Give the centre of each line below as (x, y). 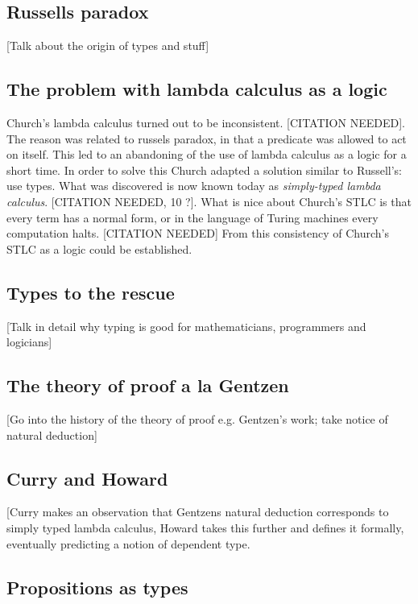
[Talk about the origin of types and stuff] (108, 46)
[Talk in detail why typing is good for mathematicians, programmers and (186, 326)
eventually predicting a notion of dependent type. (128, 543)
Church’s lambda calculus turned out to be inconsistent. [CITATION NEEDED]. (206, 122)
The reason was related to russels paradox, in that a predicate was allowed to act (207, 138)
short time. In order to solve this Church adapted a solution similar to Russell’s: (204, 170)
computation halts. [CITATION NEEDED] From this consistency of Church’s (198, 233)
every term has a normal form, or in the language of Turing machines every (192, 217)
